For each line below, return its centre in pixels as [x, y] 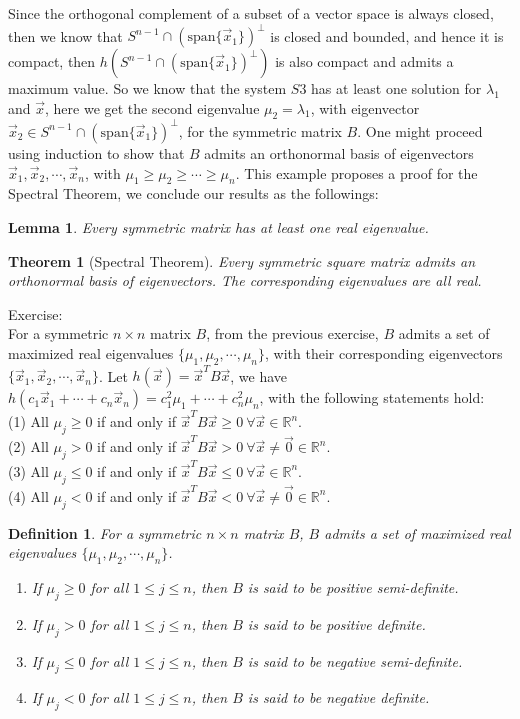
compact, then [52, 61]
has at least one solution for [396, 88]
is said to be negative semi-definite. [355, 660]
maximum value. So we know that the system [147, 88]
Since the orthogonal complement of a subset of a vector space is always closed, [251, 13]
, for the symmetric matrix [260, 130]
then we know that [65, 35]
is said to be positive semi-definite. [353, 586]
